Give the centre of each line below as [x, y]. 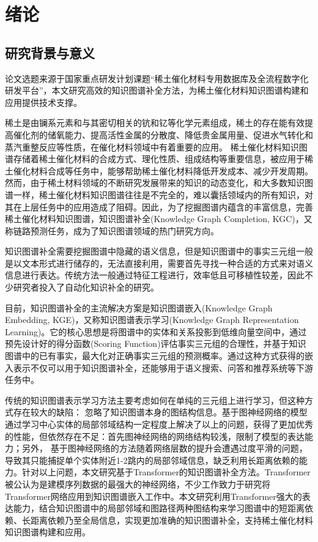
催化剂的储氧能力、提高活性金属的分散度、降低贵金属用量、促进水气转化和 [163, 134]
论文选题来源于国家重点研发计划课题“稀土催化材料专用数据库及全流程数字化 [157, 78]
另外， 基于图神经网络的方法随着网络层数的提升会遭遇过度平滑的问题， [165, 448]
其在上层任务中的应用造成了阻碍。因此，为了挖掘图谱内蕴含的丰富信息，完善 [159, 206]
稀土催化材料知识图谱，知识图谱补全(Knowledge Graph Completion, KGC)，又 [159, 219]
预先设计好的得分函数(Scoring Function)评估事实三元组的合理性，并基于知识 [156, 343]
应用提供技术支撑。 [43, 102]
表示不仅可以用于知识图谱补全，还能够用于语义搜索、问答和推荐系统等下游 [163, 367]
